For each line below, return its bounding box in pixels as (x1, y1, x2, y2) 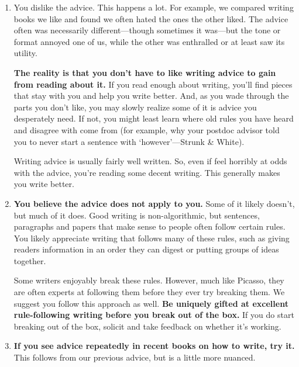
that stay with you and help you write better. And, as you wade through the (13, 89, 289, 102)
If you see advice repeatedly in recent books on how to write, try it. (13, 340, 295, 352)
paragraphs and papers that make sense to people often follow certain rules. (13, 220, 286, 233)
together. (13, 254, 46, 266)
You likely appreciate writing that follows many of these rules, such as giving (13, 231, 290, 244)
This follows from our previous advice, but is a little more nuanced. (13, 351, 256, 363)
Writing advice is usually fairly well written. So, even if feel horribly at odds (13, 155, 287, 167)
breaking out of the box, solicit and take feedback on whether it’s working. (13, 320, 281, 332)
